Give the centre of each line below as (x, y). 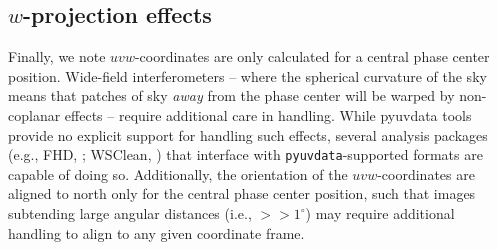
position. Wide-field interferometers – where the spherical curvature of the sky (247, 75)
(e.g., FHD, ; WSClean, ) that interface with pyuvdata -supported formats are (245, 154)
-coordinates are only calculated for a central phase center (312, 56)
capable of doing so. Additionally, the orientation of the (178, 173)
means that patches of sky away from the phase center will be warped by (231, 95)
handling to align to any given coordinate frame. (156, 232)
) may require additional (380, 213)
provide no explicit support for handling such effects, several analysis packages (248, 134)
